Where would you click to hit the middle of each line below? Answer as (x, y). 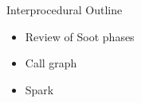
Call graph (51, 63)
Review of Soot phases (80, 36)
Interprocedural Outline (65, 10)
